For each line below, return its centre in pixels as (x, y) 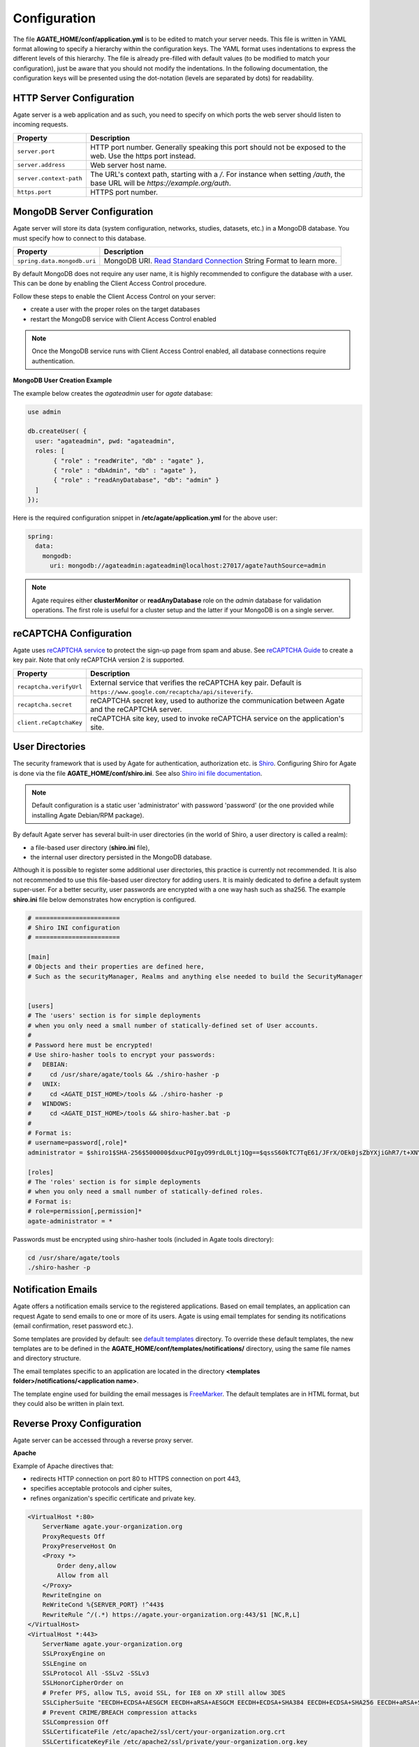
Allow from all (83, 1575)
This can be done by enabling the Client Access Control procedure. (110, 284)
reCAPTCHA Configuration (72, 633)
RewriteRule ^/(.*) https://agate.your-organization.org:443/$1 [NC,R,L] (171, 1615)
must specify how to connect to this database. (80, 238)
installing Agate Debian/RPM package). (88, 815)
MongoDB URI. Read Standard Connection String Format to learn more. (221, 261)
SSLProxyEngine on (74, 1654)
